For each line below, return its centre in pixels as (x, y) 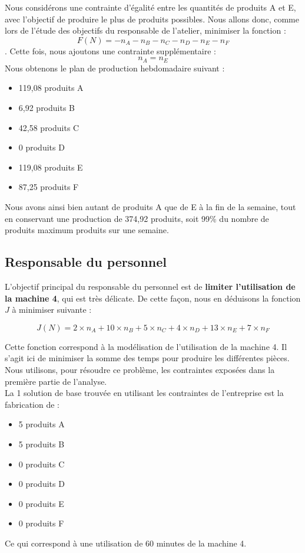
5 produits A (42, 424)
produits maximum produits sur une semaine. (87, 230)
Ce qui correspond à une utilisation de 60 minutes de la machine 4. (126, 543)
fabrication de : (32, 404)
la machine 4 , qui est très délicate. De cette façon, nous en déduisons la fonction (153, 298)
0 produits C (42, 464)
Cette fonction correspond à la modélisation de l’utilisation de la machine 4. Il (146, 346)
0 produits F (41, 523)
